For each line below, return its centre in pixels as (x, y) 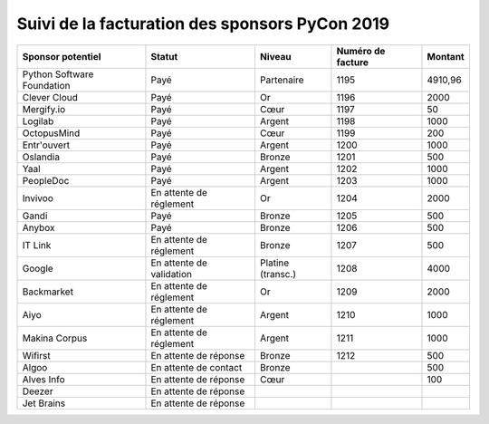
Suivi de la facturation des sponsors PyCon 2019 (203, 24)
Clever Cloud (50, 97)
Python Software (58, 74)
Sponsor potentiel (62, 56)
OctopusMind (51, 133)
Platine (274, 263)
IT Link (37, 245)
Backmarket (48, 292)
